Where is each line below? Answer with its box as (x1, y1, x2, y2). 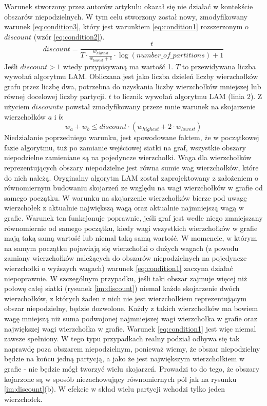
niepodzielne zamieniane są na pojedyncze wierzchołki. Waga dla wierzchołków (4, 152, 252, 163)
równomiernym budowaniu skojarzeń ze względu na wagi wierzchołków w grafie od (4, 182, 263, 193)
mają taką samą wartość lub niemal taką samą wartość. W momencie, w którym (4, 233, 257, 243)
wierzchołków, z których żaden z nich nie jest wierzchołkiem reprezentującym (4, 293, 247, 303)
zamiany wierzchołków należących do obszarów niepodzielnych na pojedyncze (4, 253, 247, 263)
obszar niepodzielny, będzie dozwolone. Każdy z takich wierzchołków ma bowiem (4, 303, 258, 314)
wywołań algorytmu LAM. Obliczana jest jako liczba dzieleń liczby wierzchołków (4, 71, 258, 82)
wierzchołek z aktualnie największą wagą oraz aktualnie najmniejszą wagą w (4, 202, 244, 213)
